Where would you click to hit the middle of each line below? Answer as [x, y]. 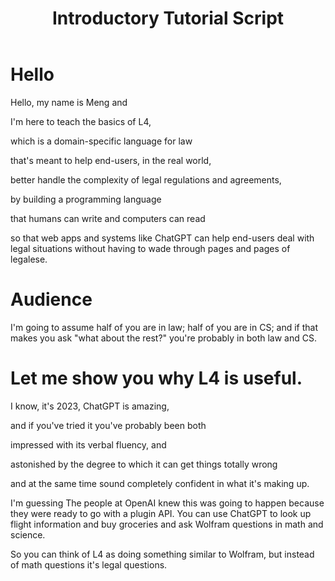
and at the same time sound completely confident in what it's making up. [160, 483]
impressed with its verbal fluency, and [88, 444]
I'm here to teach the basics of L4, [81, 121]
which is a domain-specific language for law [101, 141]
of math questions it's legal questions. [89, 564]
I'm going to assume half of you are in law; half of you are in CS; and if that [164, 327]
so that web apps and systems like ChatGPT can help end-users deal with [162, 238]
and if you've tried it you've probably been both [108, 425]
